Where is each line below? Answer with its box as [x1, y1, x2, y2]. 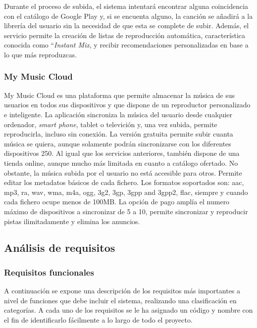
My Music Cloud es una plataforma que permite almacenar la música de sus [4, 90, 235, 100]
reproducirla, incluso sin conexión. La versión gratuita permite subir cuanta [4, 129, 233, 139]
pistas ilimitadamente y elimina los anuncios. [4, 216, 140, 226]
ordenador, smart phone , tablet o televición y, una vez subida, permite [4, 119, 217, 129]
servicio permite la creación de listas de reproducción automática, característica [4, 30, 246, 40]
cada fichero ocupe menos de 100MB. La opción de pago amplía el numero [4, 196, 230, 207]
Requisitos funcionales [4, 266, 94, 278]
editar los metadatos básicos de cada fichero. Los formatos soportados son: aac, [4, 177, 244, 187]
